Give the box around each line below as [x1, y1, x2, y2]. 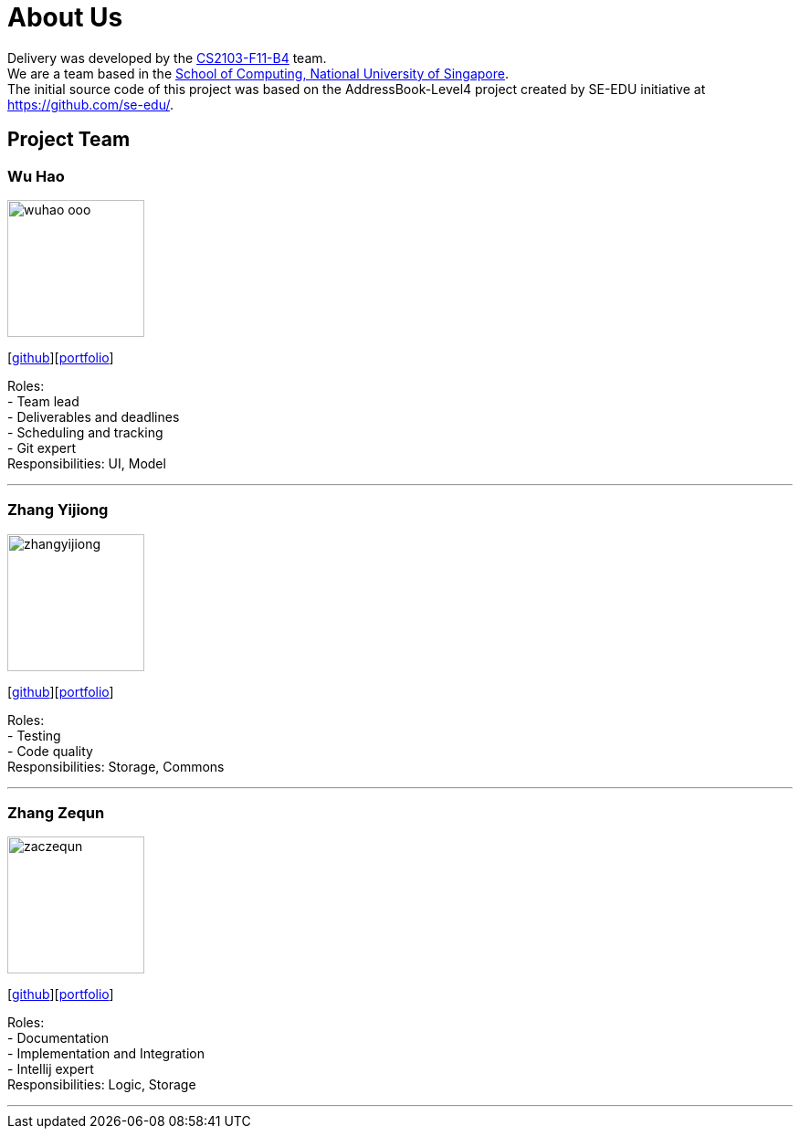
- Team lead [7, 393, 79, 409]
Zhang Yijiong [7, 500, 109, 520]
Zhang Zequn [7, 804, 105, 823]
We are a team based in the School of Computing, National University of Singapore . [7, 65, 510, 81]
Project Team [7, 128, 131, 152]
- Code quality [7, 742, 93, 759]
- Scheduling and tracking [7, 424, 163, 440]
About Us [7, 2, 123, 33]
